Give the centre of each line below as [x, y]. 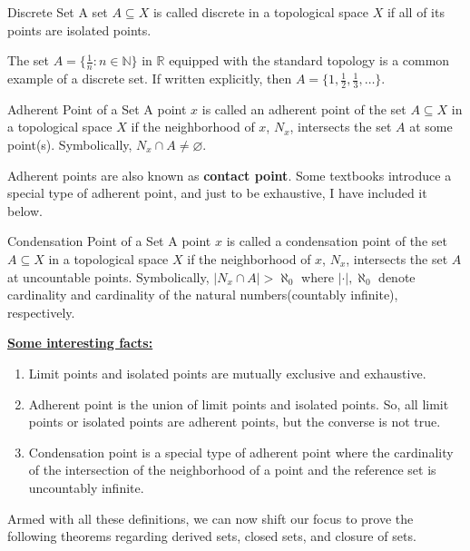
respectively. [41, 312]
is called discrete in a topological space [260, 12]
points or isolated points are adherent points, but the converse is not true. [235, 422]
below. [25, 210]
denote [397, 276]
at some [431, 127]
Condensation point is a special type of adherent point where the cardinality [241, 452]
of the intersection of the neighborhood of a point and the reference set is [232, 470]
